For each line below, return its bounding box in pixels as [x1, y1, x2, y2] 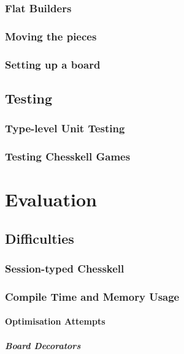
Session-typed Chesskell [5, 261, 125, 276]
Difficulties [5, 228, 74, 247]
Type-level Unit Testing [5, 121, 125, 136]
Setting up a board [5, 56, 101, 72]
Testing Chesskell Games [5, 149, 131, 164]
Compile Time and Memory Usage [5, 288, 180, 304]
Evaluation [5, 187, 97, 212]
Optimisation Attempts [5, 315, 105, 328]
